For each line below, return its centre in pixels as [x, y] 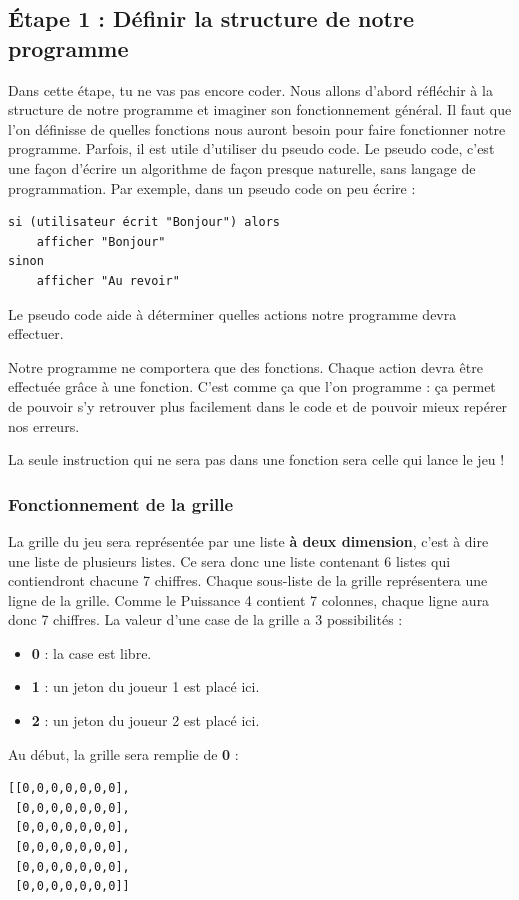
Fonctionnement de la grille [121, 503]
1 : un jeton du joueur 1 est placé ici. [145, 686]
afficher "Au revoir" [108, 280]
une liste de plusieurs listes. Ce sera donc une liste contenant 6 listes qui [229, 560]
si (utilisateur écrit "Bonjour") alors [144, 222]
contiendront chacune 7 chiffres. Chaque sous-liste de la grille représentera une [248, 580]
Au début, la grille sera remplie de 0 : [123, 753]
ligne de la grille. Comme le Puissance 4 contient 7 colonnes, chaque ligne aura [249, 599]
